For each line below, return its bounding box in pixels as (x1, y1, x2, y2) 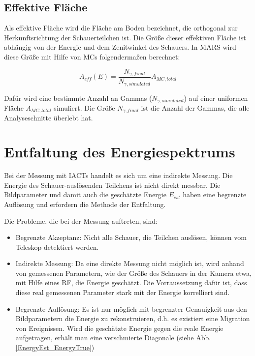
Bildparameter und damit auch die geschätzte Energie (4, 189, 166, 200)
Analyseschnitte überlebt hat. (4, 113, 93, 123)
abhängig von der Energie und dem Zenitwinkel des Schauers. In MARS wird (4, 42, 236, 52)
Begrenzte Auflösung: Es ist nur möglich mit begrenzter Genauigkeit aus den (15, 303, 247, 314)
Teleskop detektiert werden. (15, 241, 99, 252)
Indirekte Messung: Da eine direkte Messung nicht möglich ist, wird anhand (15, 258, 244, 268)
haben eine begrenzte (183, 189, 247, 200)
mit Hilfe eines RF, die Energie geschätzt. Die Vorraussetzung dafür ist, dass (15, 277, 247, 288)
